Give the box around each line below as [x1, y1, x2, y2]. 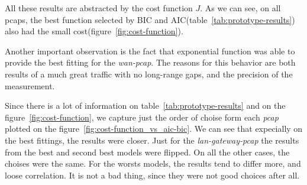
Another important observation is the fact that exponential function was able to [5, 44, 295, 57]
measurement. [5, 79, 55, 92]
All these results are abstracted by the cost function [5, 2, 193, 14]
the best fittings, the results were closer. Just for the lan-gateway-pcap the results [5, 134, 299, 146]
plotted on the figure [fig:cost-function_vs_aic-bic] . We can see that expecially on [5, 122, 303, 135]
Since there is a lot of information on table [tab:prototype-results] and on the [5, 99, 286, 112]
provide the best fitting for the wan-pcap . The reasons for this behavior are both [5, 56, 296, 69]
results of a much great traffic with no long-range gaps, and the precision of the [5, 67, 293, 80]
